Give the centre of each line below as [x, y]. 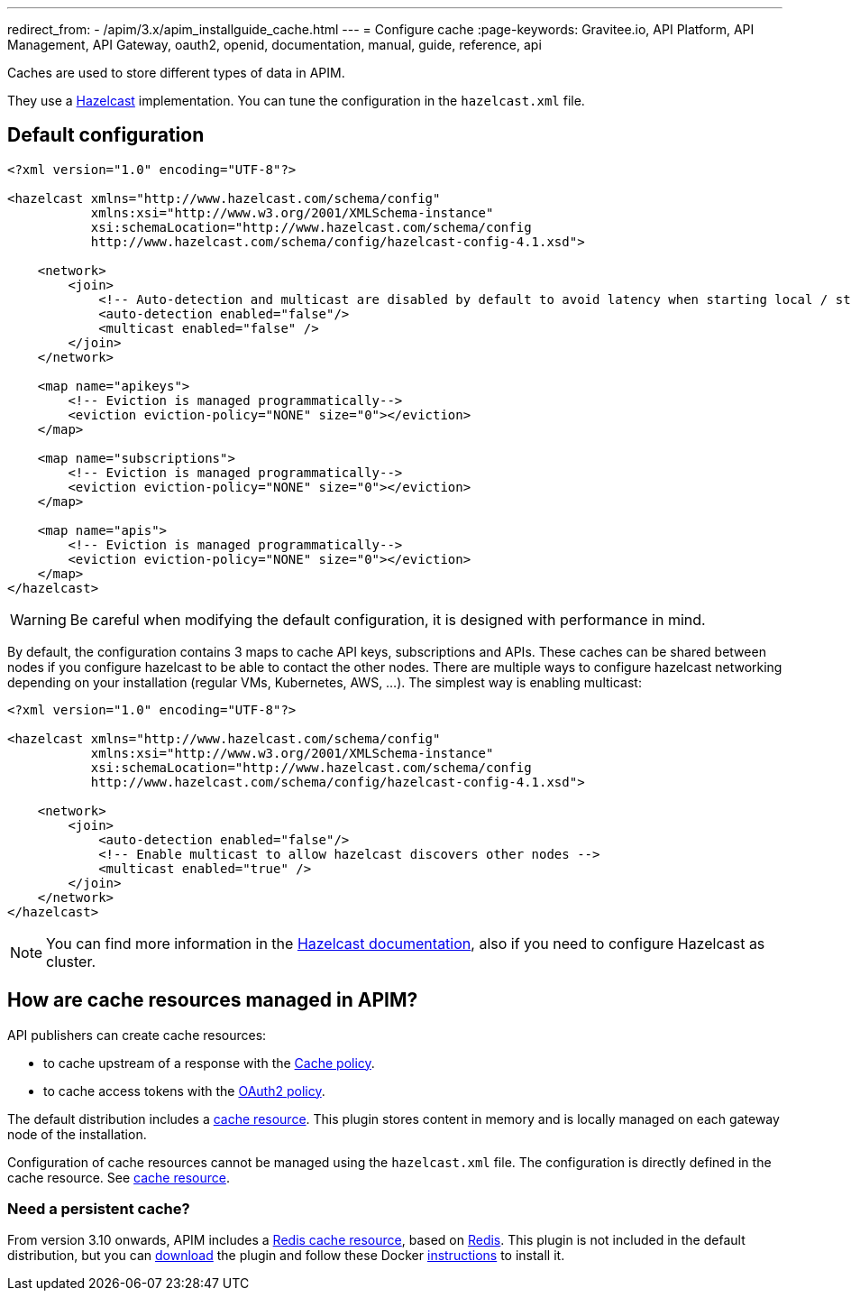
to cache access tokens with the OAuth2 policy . [184, 1091]
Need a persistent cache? [99, 1209]
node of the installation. [77, 1134]
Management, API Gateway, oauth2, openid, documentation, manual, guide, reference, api [275, 45]
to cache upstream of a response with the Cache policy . [209, 1063]
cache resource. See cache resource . [119, 1177]
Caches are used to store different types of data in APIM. [176, 73]
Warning [38, 619]
